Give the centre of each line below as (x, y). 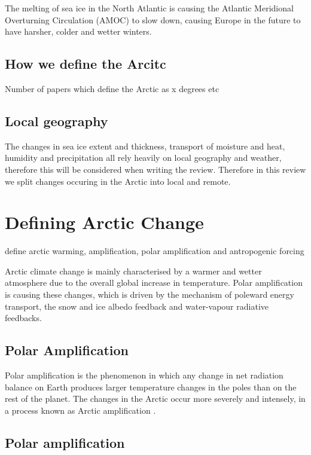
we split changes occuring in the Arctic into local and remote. (118, 181)
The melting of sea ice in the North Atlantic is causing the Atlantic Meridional (149, 8)
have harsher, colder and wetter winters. (78, 31)
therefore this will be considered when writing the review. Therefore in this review (155, 169)
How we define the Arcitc (86, 64)
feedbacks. (23, 318)
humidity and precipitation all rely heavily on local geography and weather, (143, 158)
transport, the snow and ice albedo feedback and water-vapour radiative (137, 306)
